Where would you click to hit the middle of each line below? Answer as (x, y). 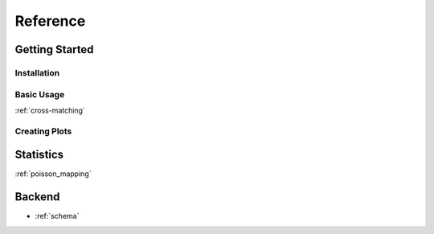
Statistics (39, 155)
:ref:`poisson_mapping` (53, 174)
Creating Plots (43, 131)
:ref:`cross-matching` (50, 110)
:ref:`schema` (57, 216)
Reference (50, 21)
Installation (37, 72)
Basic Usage (40, 94)
